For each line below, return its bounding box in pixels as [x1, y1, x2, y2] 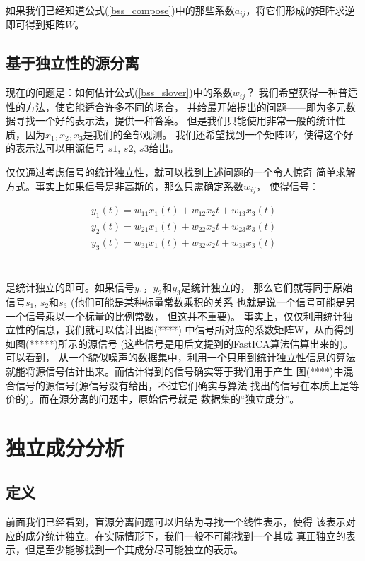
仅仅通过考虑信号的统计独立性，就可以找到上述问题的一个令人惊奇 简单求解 [6, 165, 356, 179]
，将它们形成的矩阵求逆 [245, 3, 355, 17]
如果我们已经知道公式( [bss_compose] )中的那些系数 [6, 3, 235, 17]
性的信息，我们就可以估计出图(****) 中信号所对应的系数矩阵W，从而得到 [15, 322, 354, 337]
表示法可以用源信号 [15, 141, 105, 155]
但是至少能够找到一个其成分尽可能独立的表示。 [25, 542, 243, 557]
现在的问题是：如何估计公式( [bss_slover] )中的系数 [6, 85, 233, 100]
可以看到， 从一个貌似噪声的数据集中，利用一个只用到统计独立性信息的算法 [6, 350, 356, 365]
